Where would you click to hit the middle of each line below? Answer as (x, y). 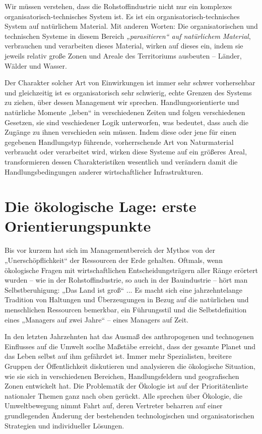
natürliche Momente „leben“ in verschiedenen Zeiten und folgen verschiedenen (125, 112)
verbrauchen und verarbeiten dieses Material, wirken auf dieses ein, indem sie (124, 46)
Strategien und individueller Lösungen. (64, 425)
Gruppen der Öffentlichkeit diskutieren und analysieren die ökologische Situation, (130, 366)
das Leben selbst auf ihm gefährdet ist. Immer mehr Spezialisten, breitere (118, 356)
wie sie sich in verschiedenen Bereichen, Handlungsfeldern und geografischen (122, 376)
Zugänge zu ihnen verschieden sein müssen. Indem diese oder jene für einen (121, 132)
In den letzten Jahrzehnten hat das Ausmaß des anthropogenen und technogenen (129, 336)
